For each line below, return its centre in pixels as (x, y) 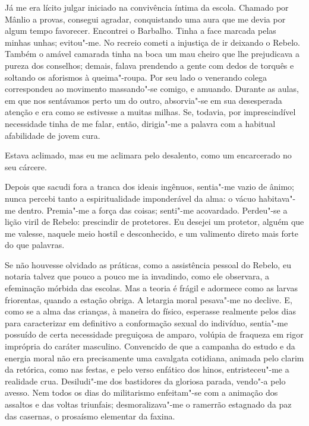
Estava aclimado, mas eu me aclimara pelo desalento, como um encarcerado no (148, 155)
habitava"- (277, 198)
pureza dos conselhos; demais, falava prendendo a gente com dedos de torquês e (149, 65)
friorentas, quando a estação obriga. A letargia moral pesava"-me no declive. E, (149, 299)
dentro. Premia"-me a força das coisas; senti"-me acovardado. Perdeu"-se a (153, 210)
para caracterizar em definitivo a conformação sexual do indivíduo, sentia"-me (146, 322)
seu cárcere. (26, 166)
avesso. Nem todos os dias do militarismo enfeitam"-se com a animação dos (141, 392)
